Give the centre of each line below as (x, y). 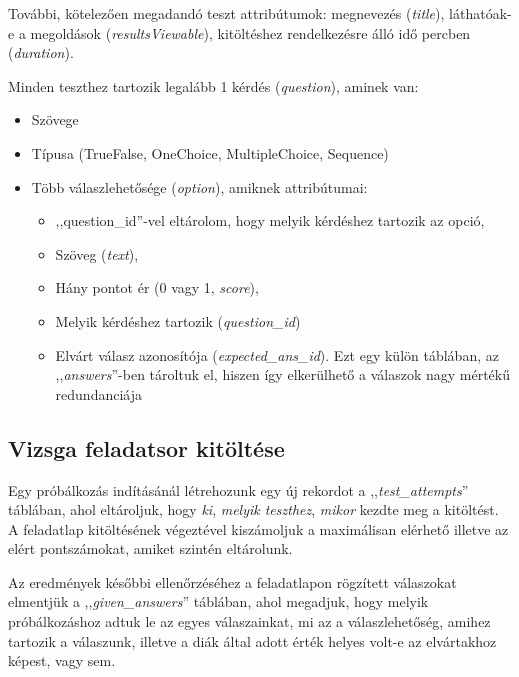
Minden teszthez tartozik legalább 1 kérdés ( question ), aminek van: (213, 85)
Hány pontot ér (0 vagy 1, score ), (157, 287)
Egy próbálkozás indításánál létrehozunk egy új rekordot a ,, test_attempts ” (238, 489)
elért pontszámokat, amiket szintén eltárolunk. (150, 548)
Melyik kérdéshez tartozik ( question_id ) (178, 320)
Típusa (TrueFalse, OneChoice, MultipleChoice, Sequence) (210, 152)
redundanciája (99, 393)
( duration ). (41, 52)
